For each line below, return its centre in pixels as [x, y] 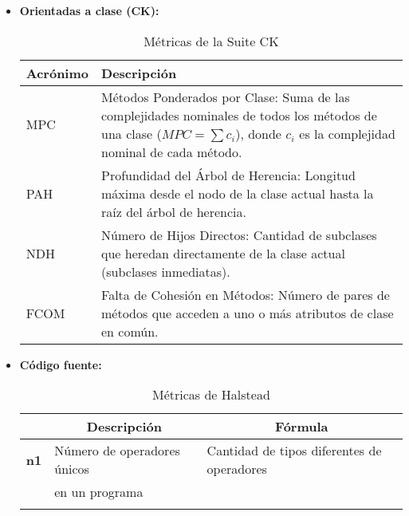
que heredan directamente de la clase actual [223, 253]
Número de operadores [117, 451]
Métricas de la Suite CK [211, 41]
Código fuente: [61, 364]
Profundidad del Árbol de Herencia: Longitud [228, 175]
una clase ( [132, 133]
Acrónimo [57, 73]
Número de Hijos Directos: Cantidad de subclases [239, 234]
